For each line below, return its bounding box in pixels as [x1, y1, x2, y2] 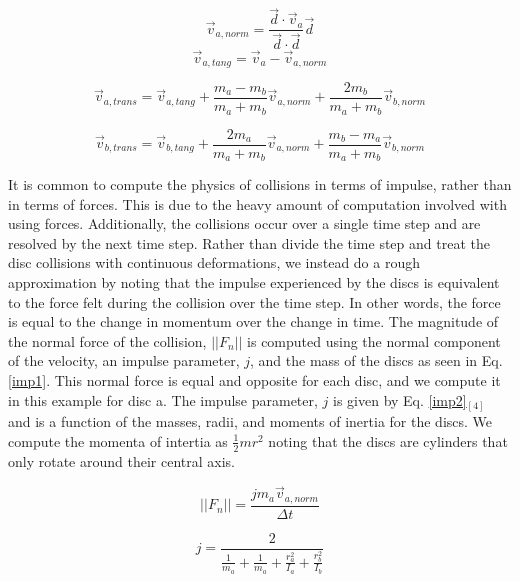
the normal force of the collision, [8, 330, 207, 351]
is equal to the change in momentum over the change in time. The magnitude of [8, 311, 499, 332]
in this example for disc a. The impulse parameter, [8, 389, 318, 410]
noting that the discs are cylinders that [268, 430, 508, 451]
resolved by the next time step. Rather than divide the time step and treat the [8, 232, 490, 253]
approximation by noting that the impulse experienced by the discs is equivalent [8, 272, 500, 293]
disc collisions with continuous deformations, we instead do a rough [8, 252, 420, 273]
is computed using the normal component [247, 330, 501, 351]
